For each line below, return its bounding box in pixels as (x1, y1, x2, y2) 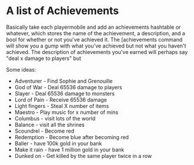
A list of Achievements (6, 4, 119, 18)
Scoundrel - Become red (14, 127, 75, 134)
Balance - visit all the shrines (14, 121, 85, 128)
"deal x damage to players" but (6, 55, 81, 62)
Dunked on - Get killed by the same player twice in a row (14, 152, 152, 159)
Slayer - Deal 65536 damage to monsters (14, 90, 115, 97)
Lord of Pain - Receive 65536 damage (14, 96, 108, 103)
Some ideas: (6, 66, 36, 73)
